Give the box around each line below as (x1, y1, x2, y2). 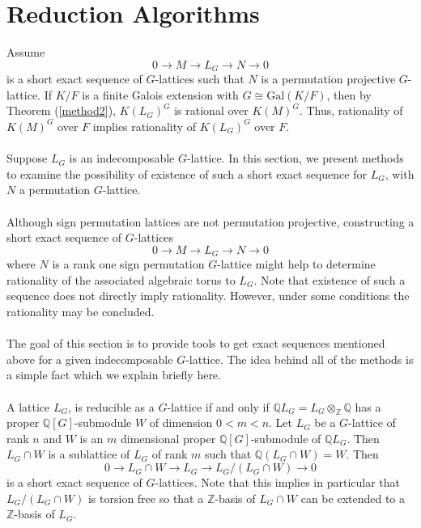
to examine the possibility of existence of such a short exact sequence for (6, 165, 367, 182)
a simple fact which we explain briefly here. (6, 366, 221, 383)
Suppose (6, 150, 48, 167)
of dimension (149, 414, 213, 431)
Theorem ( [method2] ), (6, 102, 117, 119)
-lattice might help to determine (217, 256, 376, 272)
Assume (6, 44, 45, 61)
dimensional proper (121, 429, 216, 446)
